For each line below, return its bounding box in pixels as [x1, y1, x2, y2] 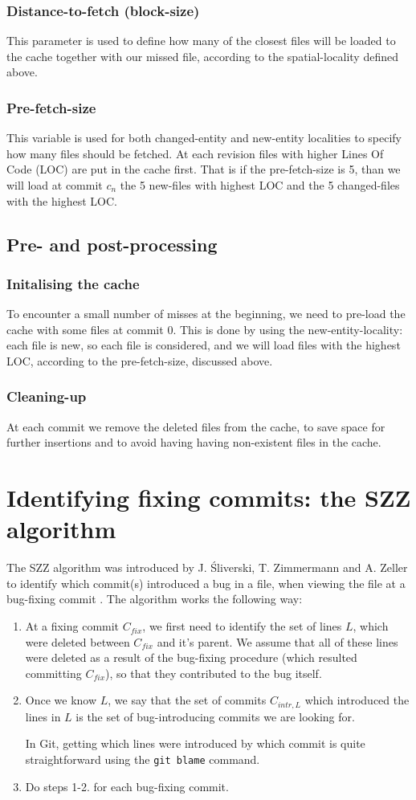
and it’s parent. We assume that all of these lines [157, 633, 398, 650]
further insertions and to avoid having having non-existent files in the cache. [6, 434, 381, 451]
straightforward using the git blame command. [25, 751, 260, 768]
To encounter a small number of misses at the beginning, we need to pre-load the [6, 305, 406, 322]
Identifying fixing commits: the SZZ [6, 481, 411, 514]
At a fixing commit [25, 618, 120, 635]
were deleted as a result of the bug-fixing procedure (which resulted [25, 649, 357, 666]
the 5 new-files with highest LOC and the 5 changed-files [120, 177, 400, 193]
